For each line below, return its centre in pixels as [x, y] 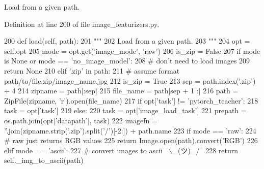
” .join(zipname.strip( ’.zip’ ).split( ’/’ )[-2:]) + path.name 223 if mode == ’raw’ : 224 [130, 130]
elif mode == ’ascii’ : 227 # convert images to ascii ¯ [86, 150]
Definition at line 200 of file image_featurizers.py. [82, 24]
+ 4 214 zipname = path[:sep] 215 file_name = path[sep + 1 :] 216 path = [121, 91]
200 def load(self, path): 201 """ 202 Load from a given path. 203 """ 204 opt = [127, 41]
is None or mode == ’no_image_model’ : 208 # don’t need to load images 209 [127, 61]
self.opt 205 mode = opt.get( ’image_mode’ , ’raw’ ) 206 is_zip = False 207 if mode [132, 50]
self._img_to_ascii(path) [44, 160]
